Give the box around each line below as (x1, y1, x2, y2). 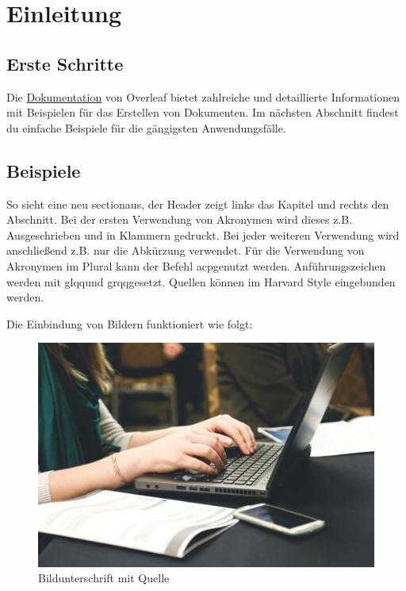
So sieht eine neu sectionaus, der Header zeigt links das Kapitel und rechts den (6, 195, 389, 212)
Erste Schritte (6, 51, 124, 75)
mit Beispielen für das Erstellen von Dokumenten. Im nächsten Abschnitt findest (6, 104, 399, 121)
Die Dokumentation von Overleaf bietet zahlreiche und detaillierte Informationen (6, 88, 400, 105)
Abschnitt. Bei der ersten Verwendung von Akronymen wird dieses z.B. (6, 211, 353, 228)
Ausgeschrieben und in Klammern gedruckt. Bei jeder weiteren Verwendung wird (6, 226, 400, 243)
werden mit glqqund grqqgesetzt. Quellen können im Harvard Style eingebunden (6, 273, 396, 290)
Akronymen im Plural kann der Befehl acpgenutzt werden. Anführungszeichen (6, 257, 386, 274)
